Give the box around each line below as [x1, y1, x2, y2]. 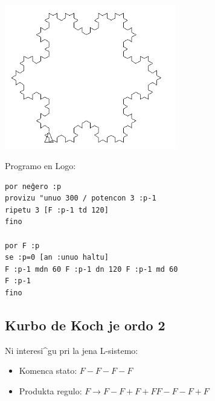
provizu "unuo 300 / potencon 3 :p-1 [5, 194, 156, 203]
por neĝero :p [5, 182, 62, 191]
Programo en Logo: [5, 159, 76, 172]
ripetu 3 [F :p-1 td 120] [5, 205, 109, 214]
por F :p [5, 241, 40, 250]
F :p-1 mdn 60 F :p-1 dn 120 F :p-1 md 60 [5, 265, 178, 274]
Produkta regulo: [19, 384, 82, 397]
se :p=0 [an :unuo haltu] [5, 253, 109, 262]
